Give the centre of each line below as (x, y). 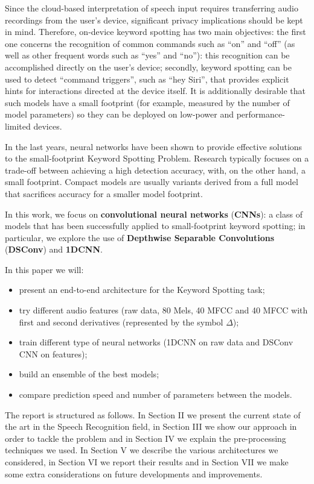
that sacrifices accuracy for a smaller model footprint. (104, 193)
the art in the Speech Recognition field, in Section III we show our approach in (151, 426)
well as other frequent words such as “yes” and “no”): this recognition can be (147, 55)
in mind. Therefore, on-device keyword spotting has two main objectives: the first (155, 32)
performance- (261, 114)
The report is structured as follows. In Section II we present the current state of (153, 414)
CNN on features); (53, 354)
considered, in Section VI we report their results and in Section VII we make (147, 462)
